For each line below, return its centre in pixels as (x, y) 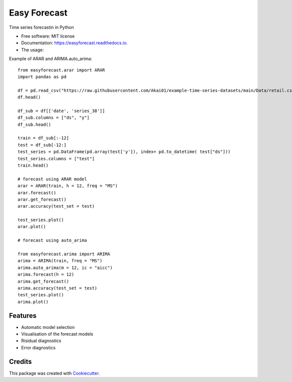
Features (23, 315)
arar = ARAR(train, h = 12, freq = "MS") (68, 186)
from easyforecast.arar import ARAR (61, 70)
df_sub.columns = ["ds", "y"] (54, 118)
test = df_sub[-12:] (42, 145)
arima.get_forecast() (43, 281)
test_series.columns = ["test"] (56, 159)
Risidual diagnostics (41, 341)
